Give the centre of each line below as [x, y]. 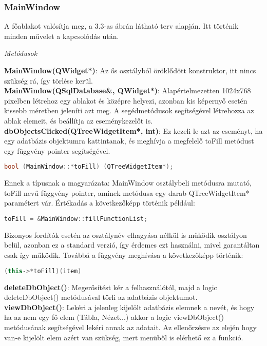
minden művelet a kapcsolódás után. [62, 36]
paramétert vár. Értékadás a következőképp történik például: [100, 203]
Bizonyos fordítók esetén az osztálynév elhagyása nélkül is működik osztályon [126, 235]
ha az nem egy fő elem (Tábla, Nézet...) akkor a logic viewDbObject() [114, 317]
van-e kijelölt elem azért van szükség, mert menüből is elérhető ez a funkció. [124, 337]
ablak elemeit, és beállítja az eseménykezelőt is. [79, 120]
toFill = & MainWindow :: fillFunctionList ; [76, 219]
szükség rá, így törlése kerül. [49, 80]
